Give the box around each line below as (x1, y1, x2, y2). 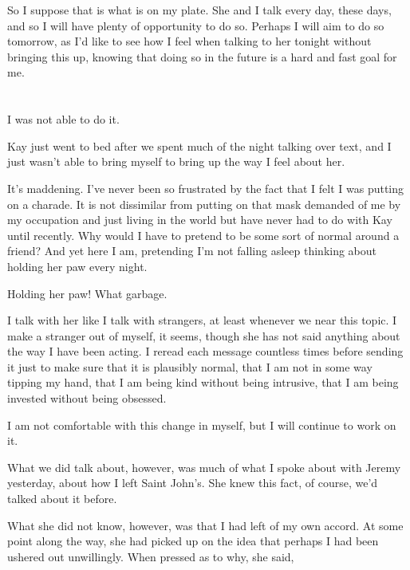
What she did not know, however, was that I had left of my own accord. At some (7, 517, 404, 533)
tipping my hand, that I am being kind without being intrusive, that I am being (7, 374, 399, 391)
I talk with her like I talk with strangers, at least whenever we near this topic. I (7, 312, 397, 328)
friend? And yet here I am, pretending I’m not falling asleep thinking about (7, 242, 377, 259)
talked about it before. (7, 490, 117, 507)
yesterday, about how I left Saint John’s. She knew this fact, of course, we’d (7, 474, 378, 491)
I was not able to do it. (7, 111, 120, 128)
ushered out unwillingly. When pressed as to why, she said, (7, 548, 294, 564)
